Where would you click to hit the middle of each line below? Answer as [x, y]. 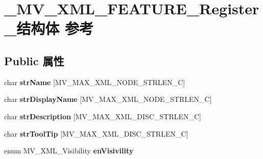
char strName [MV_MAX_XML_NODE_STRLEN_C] [95, 82]
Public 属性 [34, 60]
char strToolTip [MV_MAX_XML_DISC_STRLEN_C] [96, 133]
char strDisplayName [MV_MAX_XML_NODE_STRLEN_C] [108, 99]
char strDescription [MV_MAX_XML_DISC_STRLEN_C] [103, 116]
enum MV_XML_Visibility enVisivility [69, 151]
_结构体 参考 [49, 28]
